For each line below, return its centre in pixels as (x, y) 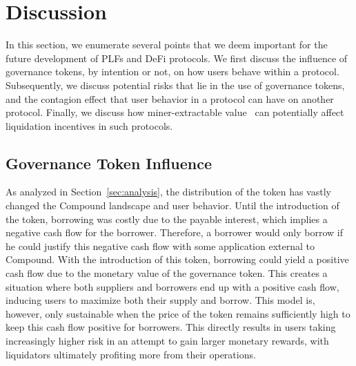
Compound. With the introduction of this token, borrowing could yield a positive (177, 259)
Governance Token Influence (109, 163)
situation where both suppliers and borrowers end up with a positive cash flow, (172, 286)
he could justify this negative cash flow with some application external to (160, 245)
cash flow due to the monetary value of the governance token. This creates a (167, 273)
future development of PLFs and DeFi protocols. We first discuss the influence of (177, 58)
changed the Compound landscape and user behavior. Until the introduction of (172, 205)
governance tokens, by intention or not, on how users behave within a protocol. (172, 71)
